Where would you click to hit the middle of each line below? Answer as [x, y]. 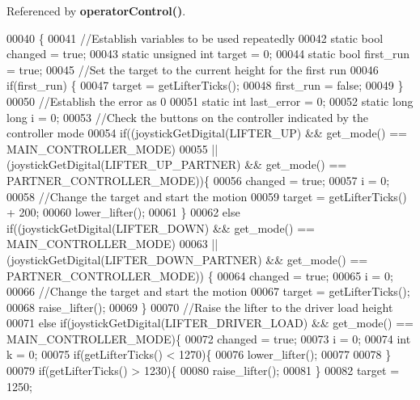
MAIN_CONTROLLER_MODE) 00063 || [112, 244]
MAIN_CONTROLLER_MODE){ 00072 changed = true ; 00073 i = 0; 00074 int [209, 338]
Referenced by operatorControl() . [96, 11]
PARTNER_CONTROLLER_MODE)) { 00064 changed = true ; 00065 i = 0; [200, 275]
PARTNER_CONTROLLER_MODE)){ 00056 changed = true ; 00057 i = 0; [198, 180]
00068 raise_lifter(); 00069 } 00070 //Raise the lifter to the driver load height [200, 307]
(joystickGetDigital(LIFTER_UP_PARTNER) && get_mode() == [177, 164]
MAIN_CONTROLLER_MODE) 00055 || [112, 148]
